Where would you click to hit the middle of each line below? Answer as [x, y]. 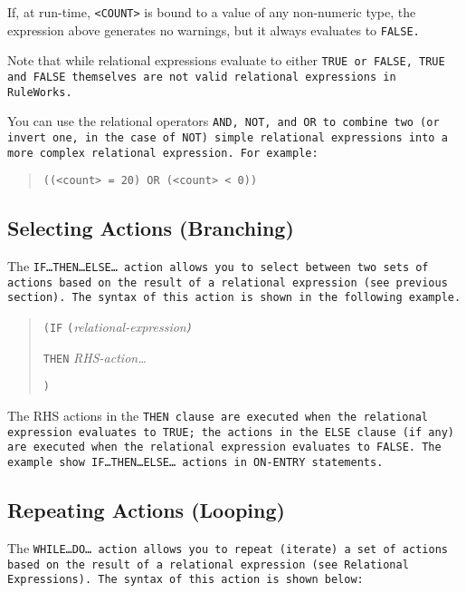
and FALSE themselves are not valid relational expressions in [202, 77]
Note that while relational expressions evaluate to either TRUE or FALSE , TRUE [226, 60]
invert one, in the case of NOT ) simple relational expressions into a [228, 137]
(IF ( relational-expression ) [118, 327]
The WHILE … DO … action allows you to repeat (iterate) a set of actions [228, 547]
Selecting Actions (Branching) [151, 228]
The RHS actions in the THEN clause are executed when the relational [218, 416]
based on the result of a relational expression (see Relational [208, 564]
